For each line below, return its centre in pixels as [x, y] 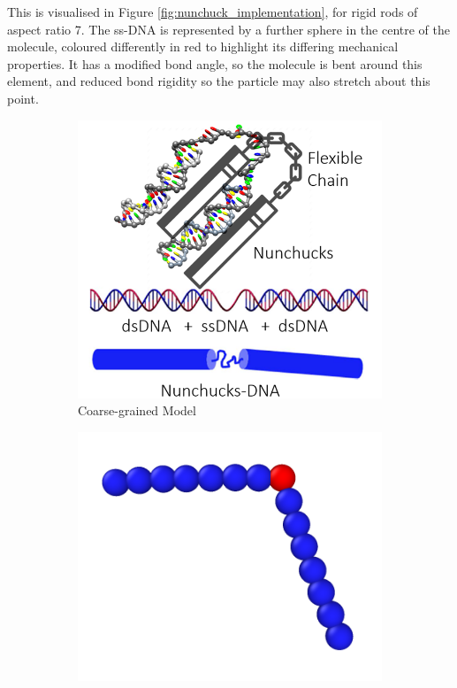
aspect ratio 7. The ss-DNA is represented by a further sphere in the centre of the [228, 29]
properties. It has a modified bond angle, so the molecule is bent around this [215, 63]
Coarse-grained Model [137, 410]
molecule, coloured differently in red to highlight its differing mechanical [203, 46]
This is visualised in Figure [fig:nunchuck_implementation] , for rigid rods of [213, 12]
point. [23, 98]
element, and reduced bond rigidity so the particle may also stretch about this [219, 81]
